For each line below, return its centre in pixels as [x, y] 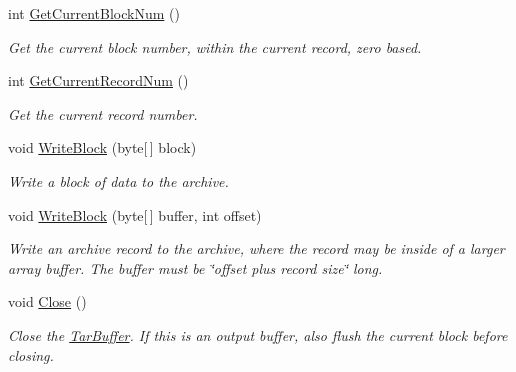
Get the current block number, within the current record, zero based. [215, 46]
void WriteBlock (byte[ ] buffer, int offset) [135, 214]
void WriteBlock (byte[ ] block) [102, 147]
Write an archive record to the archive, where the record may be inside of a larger [256, 248]
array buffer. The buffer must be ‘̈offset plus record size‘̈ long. [195, 267]
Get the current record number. [103, 113]
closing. [31, 354]
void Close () [47, 301]
